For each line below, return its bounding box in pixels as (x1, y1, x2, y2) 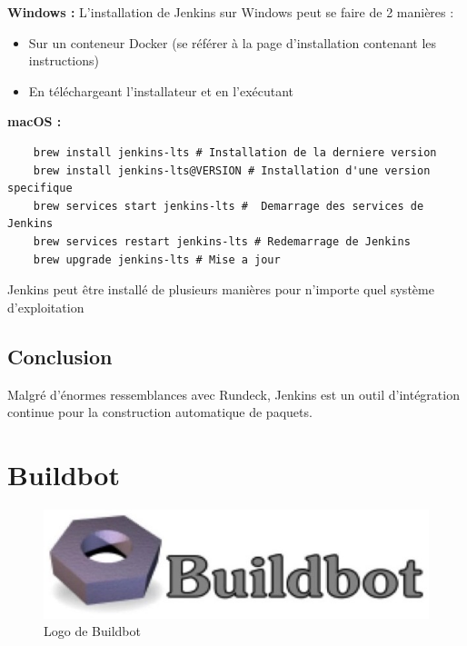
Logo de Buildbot (44, 621, 141, 641)
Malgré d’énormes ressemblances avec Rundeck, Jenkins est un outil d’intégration (7, 384, 460, 403)
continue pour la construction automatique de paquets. (7, 403, 313, 422)
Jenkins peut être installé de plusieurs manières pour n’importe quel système (7, 280, 434, 299)
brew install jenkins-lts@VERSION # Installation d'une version (33, 164, 431, 177)
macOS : (7, 112, 62, 131)
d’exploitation (7, 297, 84, 316)
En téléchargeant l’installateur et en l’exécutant (28, 81, 294, 100)
